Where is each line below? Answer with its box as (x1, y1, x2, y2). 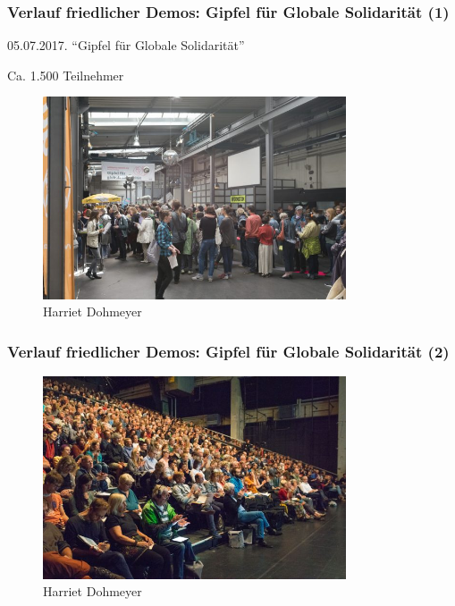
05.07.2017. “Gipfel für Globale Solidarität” (7, 36, 245, 55)
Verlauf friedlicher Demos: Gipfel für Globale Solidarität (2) (7, 341, 450, 362)
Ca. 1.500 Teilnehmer (7, 65, 124, 84)
